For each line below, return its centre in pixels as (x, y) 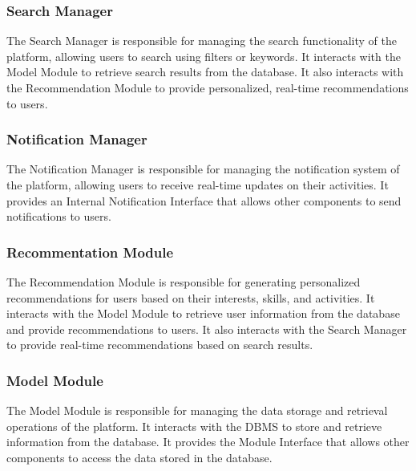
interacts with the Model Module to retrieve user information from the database (203, 313)
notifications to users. (59, 216)
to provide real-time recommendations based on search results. (160, 345)
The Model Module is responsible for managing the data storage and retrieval (197, 410)
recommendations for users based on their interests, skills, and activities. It (191, 297)
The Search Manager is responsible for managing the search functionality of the (202, 41)
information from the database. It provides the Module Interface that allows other (208, 442)
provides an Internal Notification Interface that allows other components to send (204, 200)
